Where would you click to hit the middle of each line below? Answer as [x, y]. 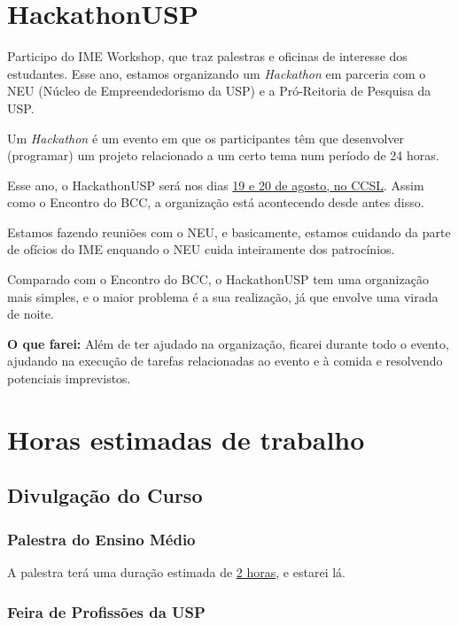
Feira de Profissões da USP [106, 611]
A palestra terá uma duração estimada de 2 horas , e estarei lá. [176, 572]
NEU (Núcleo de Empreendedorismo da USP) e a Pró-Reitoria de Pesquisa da [219, 91]
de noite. [31, 314]
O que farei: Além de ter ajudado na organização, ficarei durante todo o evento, [228, 343]
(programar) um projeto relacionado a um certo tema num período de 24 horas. [223, 155]
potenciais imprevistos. [69, 378]
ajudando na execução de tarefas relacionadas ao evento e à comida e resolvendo [225, 361]
